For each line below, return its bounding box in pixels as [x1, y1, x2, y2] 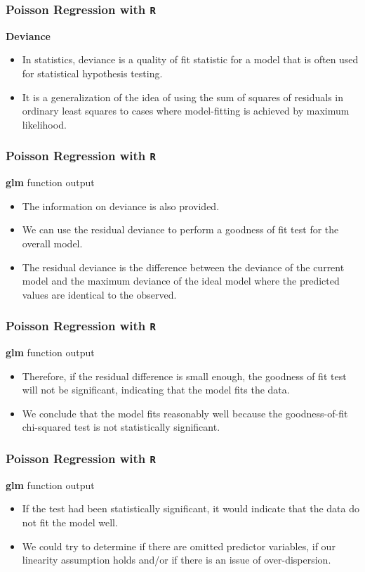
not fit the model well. [22, 515, 118, 529]
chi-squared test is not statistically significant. [22, 420, 220, 434]
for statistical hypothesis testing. [22, 65, 163, 80]
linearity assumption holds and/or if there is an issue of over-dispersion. [22, 552, 331, 567]
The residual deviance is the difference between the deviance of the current [22, 259, 345, 274]
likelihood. [22, 117, 67, 131]
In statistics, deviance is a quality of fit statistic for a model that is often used [22, 52, 359, 67]
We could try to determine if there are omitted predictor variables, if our [22, 538, 336, 553]
